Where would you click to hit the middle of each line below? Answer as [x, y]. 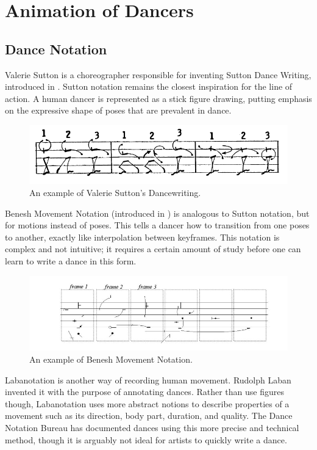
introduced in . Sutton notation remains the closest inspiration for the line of [149, 86]
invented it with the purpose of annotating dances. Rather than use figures [144, 392]
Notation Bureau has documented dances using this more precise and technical [152, 427]
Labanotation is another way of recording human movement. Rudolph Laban [148, 379]
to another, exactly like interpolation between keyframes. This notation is [142, 237]
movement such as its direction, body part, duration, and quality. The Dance [149, 416]
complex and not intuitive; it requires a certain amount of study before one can [153, 249]
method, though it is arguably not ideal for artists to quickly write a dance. [146, 439]
